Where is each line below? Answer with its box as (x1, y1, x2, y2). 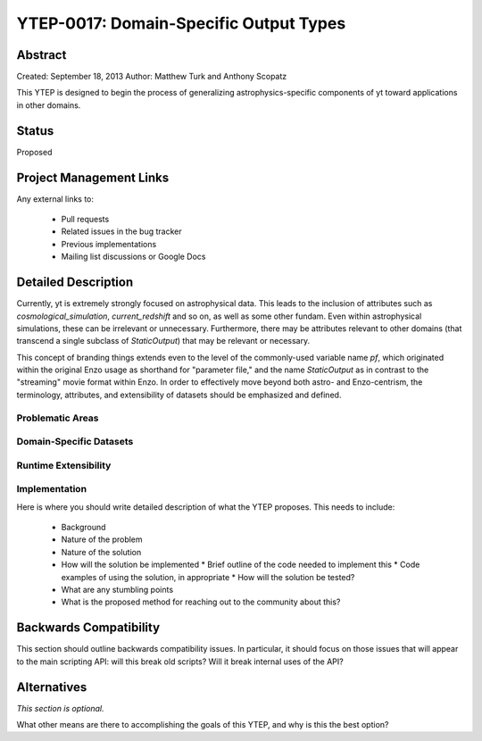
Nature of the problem (61, 534, 143, 545)
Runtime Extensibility (16, 459, 112, 471)
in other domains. (16, 99, 81, 111)
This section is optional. (16, 703, 104, 713)
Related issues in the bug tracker (61, 226, 182, 237)
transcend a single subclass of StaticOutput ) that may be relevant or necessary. (16, 336, 311, 346)
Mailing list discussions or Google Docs (61, 251, 206, 262)
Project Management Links (16, 170, 170, 185)
